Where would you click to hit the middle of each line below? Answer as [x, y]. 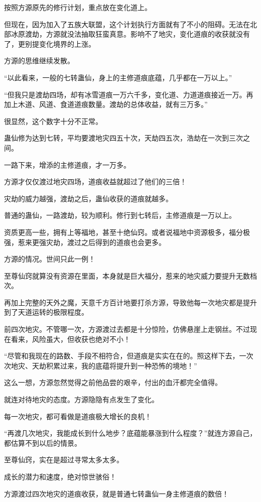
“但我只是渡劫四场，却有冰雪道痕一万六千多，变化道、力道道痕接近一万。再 [129, 94]
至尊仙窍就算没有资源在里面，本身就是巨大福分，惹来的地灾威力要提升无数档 [130, 275]
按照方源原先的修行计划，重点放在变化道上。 [78, 7]
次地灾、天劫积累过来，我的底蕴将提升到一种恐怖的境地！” [101, 365]
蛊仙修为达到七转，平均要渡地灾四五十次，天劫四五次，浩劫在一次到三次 [123, 138]
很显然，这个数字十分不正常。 [53, 121]
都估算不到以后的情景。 [43, 443]
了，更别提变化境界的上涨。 [50, 43]
